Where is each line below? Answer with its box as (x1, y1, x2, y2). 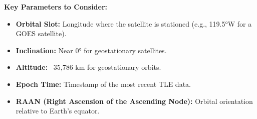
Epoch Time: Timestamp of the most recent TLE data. (16, 78, 191, 89)
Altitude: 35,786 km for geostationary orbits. (16, 62, 161, 72)
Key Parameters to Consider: (4, 2, 108, 12)
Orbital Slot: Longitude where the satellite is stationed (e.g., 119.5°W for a (16, 18, 252, 29)
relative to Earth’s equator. (16, 105, 100, 116)
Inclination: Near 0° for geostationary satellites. (16, 45, 167, 55)
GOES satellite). (16, 28, 67, 39)
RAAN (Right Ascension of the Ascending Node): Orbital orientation (16, 95, 253, 106)
